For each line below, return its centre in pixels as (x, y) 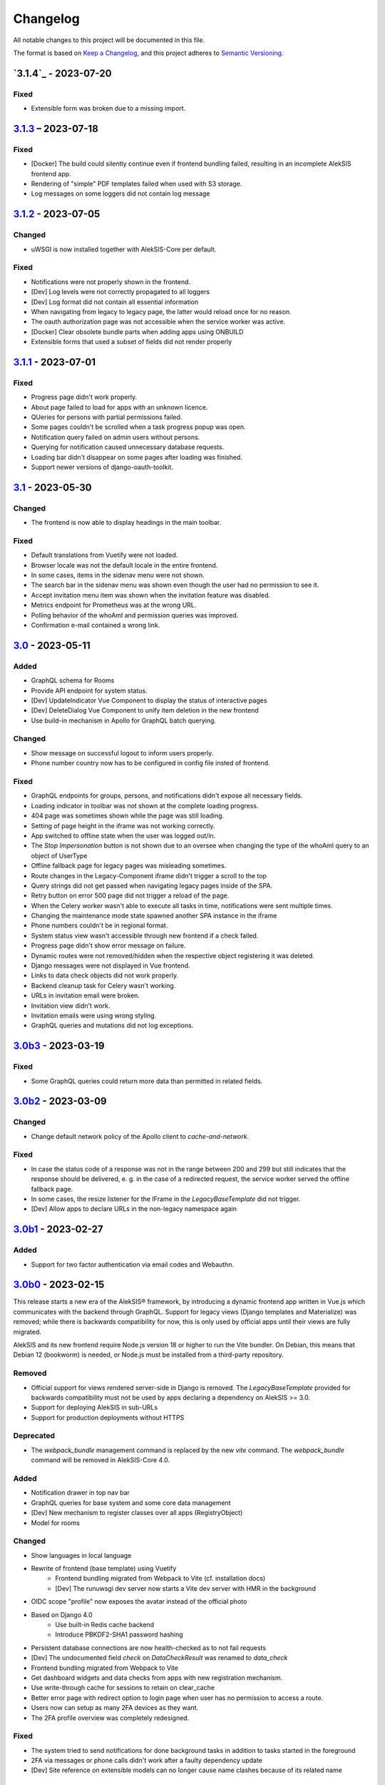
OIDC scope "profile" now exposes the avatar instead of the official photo (139, 1602)
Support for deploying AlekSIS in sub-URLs (94, 1407)
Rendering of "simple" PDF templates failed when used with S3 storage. (137, 184)
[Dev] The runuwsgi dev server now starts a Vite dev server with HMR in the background (186, 1588)
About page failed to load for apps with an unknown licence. (119, 407)
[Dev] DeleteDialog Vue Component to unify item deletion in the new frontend (145, 710)
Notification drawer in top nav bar (80, 1493)
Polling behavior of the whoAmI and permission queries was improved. (135, 615)
